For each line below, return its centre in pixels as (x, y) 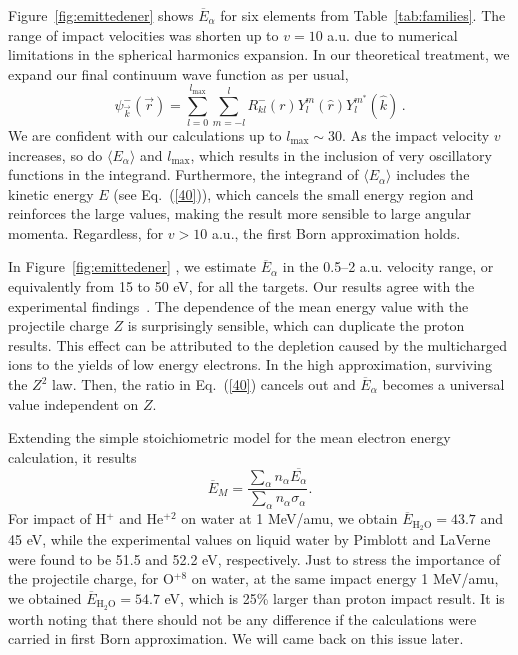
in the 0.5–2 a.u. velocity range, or (388, 266)
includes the (433, 174)
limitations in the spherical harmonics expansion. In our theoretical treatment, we (259, 54)
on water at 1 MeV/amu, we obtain (289, 518)
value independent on (73, 403)
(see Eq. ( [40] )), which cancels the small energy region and (293, 193)
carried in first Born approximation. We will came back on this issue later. (236, 638)
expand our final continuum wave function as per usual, (178, 73)
